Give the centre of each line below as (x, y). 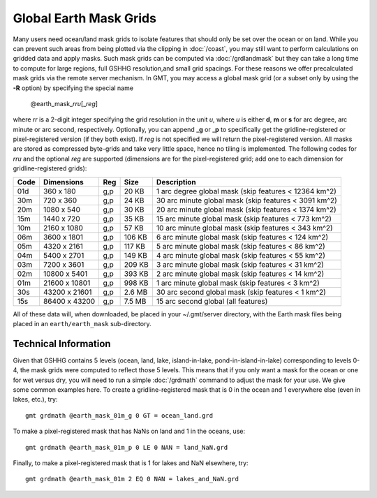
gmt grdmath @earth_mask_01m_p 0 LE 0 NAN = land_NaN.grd (127, 447)
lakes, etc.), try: (35, 400)
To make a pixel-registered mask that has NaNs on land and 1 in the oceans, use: (129, 431)
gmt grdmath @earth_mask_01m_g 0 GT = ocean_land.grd (119, 415)
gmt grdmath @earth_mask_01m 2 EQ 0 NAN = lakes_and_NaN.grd (132, 479)
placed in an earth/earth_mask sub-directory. (82, 324)
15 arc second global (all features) (212, 301)
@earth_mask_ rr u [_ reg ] (64, 103)
